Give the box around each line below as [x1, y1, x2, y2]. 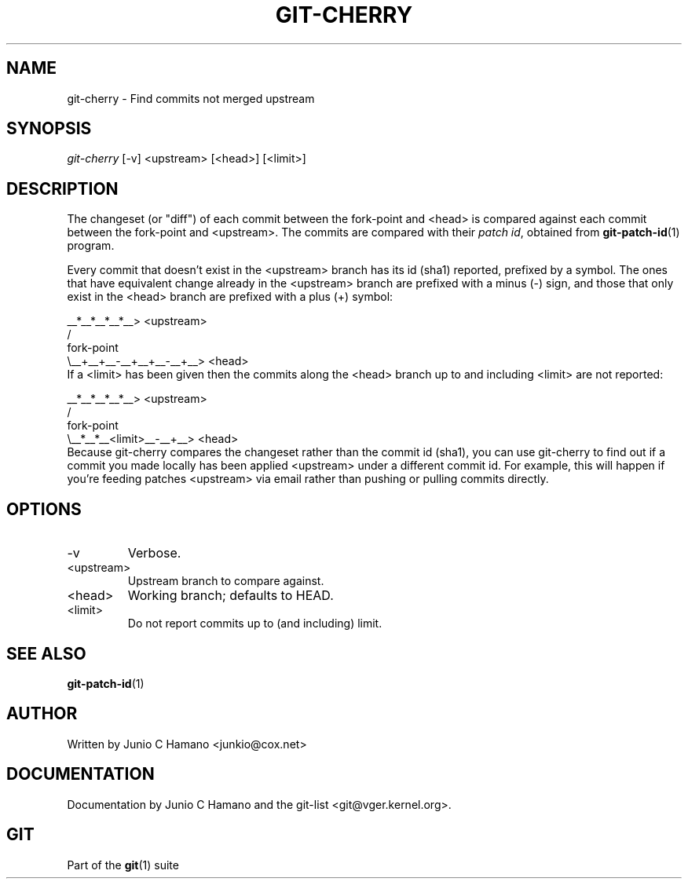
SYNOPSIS [6, 119, 92, 139]
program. [67, 239, 115, 253]
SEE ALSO [6, 643, 86, 664]
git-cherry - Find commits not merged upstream [67, 91, 315, 105]
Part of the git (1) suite [67, 858, 179, 872]
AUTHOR [6, 704, 78, 724]
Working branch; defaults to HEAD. [127, 587, 334, 604]
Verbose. [127, 545, 181, 561]
